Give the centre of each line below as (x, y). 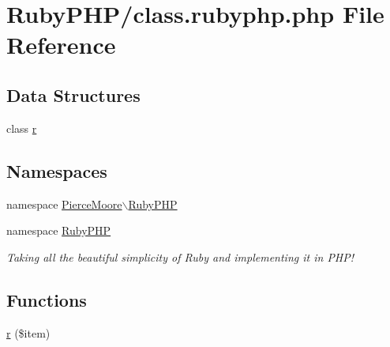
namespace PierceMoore (64, 204)
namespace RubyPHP (59, 230)
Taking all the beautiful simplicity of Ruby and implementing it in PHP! (180, 256)
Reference (61, 45)
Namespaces (57, 170)
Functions (47, 299)
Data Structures (73, 94)
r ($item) (28, 332)
